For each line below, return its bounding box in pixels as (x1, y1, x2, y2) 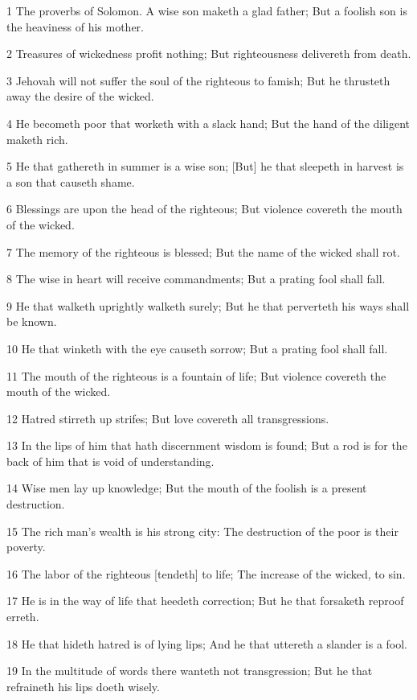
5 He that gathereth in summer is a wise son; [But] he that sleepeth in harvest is (6, 158, 404, 175)
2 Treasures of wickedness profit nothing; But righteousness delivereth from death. (6, 45, 411, 62)
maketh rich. (6, 130, 68, 147)
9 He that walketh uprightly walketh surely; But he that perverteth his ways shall (6, 297, 410, 314)
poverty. (6, 538, 46, 555)
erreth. (6, 608, 39, 625)
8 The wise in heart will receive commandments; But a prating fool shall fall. (6, 270, 386, 287)
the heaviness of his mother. (6, 18, 144, 35)
